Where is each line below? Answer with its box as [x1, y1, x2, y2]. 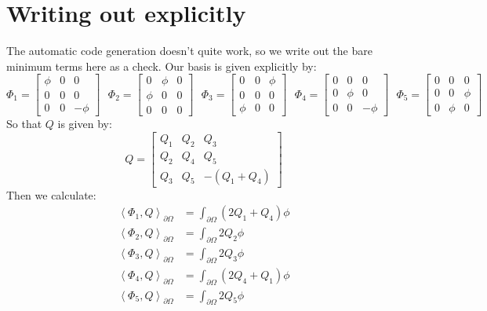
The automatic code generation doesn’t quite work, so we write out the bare [6, 42, 373, 59]
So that [6, 115, 42, 132]
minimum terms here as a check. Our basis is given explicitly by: [6, 57, 317, 74]
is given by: [57, 115, 112, 132]
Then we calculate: [6, 186, 96, 203]
